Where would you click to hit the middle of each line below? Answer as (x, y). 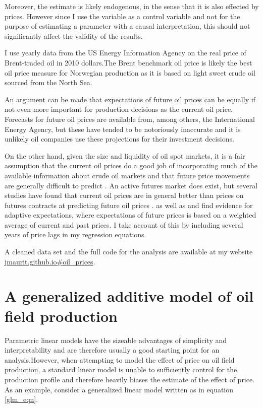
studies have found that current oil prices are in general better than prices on (124, 195)
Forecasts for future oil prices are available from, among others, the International (130, 119)
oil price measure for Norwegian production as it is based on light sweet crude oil (130, 72)
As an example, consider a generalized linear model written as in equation (119, 389)
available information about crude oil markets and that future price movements (127, 175)
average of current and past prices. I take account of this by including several (124, 224)
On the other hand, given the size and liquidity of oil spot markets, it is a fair (125, 155)
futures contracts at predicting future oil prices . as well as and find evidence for (129, 205)
